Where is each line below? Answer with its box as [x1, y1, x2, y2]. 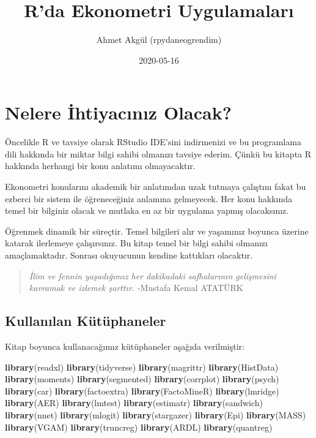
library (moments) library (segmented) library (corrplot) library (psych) [5, 372, 279, 385]
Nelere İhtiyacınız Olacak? [5, 100, 232, 125]
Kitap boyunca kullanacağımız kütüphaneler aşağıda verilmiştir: [5, 339, 244, 352]
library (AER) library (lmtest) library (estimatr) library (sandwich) [5, 396, 263, 409]
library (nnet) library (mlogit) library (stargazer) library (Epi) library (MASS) [5, 408, 306, 421]
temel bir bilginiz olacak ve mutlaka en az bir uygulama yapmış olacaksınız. [5, 204, 289, 217]
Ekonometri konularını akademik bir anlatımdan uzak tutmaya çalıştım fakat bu [5, 180, 306, 193]
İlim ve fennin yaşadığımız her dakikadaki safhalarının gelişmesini [29, 269, 276, 282]
